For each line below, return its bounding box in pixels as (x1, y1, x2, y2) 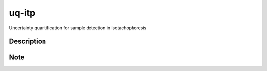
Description (9, 37, 46, 46)
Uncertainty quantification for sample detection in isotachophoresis (9, 25, 147, 31)
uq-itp (9, 7, 36, 18)
